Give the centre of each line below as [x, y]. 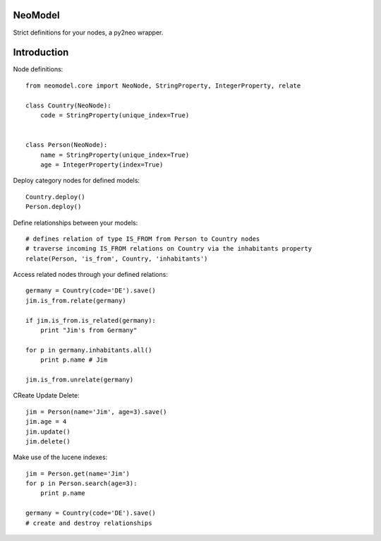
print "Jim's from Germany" [89, 331]
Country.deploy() [55, 197]
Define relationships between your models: [75, 222]
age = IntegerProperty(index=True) [102, 165]
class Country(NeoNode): [68, 105]
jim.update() [48, 432]
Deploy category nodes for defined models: [77, 181]
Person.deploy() [54, 207]
